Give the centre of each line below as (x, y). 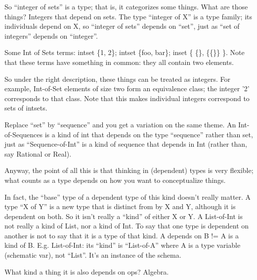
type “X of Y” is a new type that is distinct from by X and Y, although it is (120, 206)
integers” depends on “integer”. (51, 35)
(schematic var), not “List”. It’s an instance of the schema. (93, 255)
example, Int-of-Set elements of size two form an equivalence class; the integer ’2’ (127, 88)
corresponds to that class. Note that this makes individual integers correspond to (127, 98)
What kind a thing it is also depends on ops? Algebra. (87, 271)
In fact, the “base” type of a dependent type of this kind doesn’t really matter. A (128, 196)
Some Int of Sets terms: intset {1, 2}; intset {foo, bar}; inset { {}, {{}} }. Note (125, 52)
